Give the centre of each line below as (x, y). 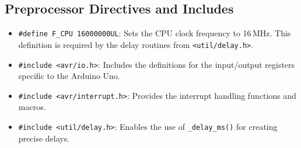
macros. (32, 107)
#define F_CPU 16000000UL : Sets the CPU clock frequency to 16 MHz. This (155, 33)
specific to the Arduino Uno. (69, 76)
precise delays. (44, 138)
